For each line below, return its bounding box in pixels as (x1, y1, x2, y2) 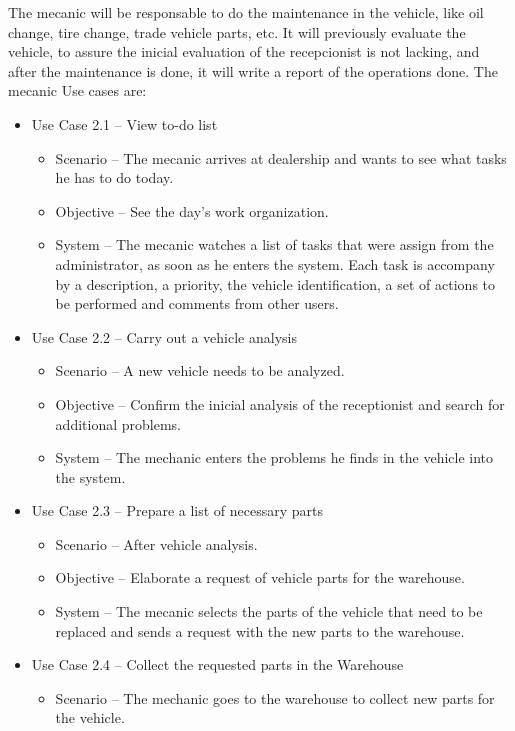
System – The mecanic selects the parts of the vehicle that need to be (55, 601, 483, 622)
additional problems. (55, 413, 181, 434)
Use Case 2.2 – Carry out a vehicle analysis (31, 326, 297, 347)
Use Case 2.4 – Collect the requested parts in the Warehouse (31, 654, 404, 675)
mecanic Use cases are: (8, 80, 147, 101)
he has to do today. (55, 167, 174, 188)
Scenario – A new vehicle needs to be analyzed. (55, 360, 345, 381)
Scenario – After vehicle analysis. (55, 533, 258, 554)
